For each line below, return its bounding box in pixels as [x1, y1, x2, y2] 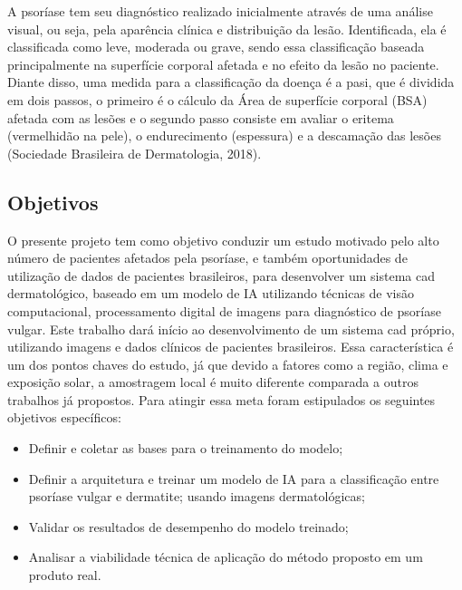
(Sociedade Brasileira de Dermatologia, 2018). [7, 143, 262, 162]
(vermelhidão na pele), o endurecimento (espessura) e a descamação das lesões [7, 126, 441, 145]
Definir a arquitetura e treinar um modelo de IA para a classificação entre [28, 469, 439, 488]
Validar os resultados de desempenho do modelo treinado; [28, 517, 349, 536]
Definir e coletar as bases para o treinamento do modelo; [28, 439, 343, 458]
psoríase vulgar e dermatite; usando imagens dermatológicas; [28, 487, 365, 506]
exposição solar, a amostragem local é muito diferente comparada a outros [7, 372, 419, 392]
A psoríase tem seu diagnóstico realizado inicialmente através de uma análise [7, 2, 433, 20]
